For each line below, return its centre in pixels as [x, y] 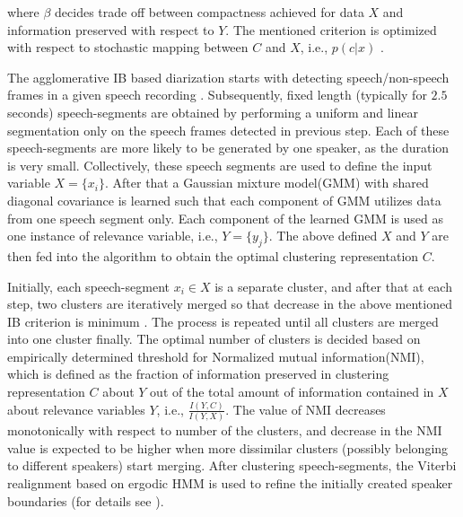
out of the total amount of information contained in [292, 392]
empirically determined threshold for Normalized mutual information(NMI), [216, 356]
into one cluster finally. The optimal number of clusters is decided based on [214, 339]
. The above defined [323, 236]
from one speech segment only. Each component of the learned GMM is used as [226, 218]
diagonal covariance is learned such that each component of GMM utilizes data [224, 200]
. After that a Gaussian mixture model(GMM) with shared [266, 183]
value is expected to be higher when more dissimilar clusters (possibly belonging [228, 447]
